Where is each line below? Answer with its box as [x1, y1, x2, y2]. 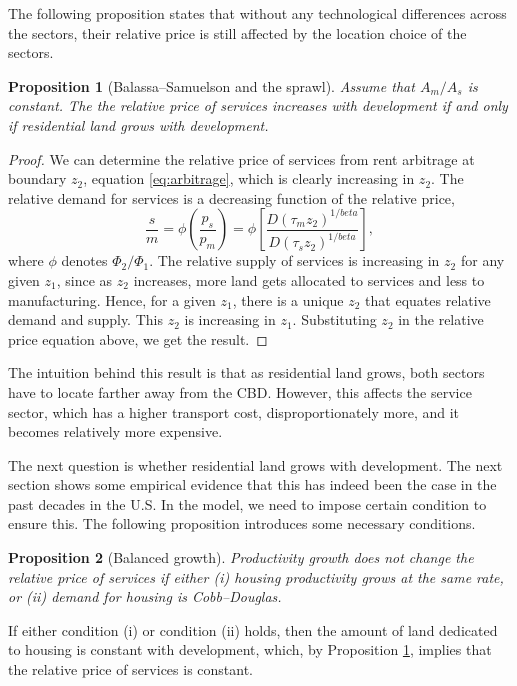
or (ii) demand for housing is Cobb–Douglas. [8, 586, 282, 607]
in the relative [398, 309, 484, 330]
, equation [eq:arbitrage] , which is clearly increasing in [83, 168, 415, 189]
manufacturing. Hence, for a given [8, 289, 216, 310]
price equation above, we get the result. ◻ [8, 328, 268, 349]
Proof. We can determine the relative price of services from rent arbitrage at [8, 148, 475, 169]
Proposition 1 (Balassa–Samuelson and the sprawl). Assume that [8, 75, 415, 96]
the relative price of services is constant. [8, 659, 253, 680]
